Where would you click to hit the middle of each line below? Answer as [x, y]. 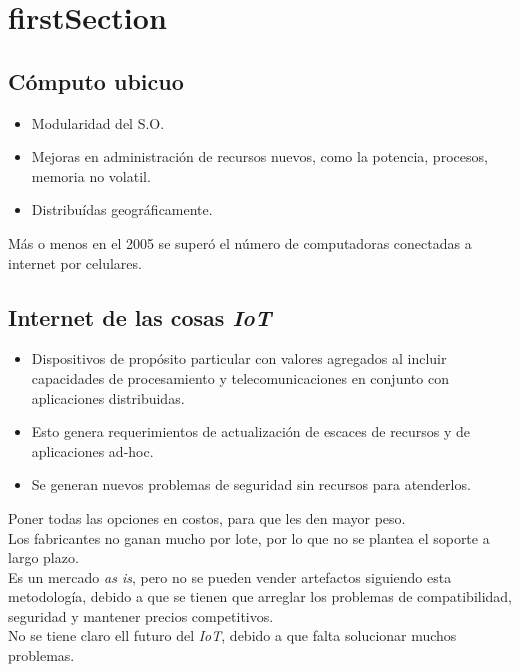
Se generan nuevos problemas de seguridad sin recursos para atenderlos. [251, 484]
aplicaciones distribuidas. [108, 397]
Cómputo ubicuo [96, 80]
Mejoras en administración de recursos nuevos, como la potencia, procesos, [259, 156]
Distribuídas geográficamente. [122, 209]
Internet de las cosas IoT [140, 316]
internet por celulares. [75, 262]
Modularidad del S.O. [98, 122]
